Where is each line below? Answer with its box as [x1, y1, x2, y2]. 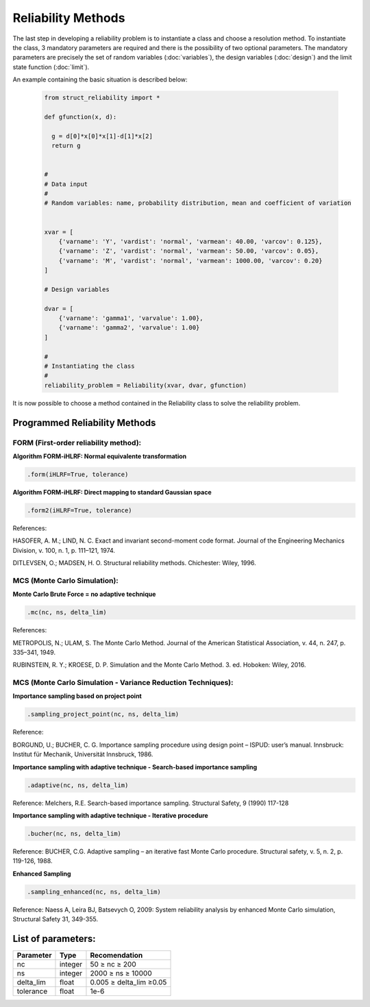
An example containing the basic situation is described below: [12, 75, 188, 84]
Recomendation [90, 951, 143, 960]
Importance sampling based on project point [12, 692, 142, 700]
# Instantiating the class [44, 362, 135, 370]
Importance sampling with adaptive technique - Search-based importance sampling [12, 762, 258, 771]
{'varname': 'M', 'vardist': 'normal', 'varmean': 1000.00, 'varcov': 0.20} [58, 257, 323, 264]
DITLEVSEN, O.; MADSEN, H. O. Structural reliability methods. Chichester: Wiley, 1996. [12, 559, 256, 567]
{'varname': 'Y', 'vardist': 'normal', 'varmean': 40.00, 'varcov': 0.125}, [58, 237, 323, 245]
